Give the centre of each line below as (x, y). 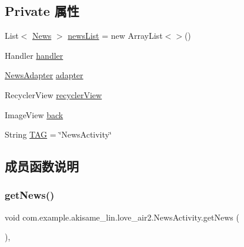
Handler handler (34, 55)
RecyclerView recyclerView (54, 94)
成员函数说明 (42, 166)
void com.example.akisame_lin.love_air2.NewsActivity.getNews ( (122, 217)
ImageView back (34, 114)
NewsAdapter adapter (44, 75)
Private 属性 (42, 11)
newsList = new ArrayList (115, 36)
